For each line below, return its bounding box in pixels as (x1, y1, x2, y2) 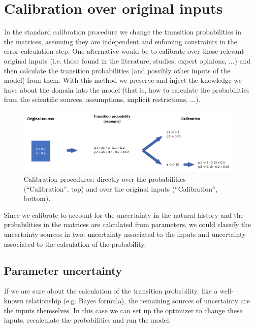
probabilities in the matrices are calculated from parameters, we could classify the (4, 219, 251, 230)
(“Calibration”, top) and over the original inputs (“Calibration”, (24, 183, 218, 194)
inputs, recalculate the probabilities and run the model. (4, 315, 171, 325)
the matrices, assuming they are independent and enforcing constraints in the (4, 36, 237, 46)
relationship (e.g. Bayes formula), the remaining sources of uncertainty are (26, 295, 250, 305)
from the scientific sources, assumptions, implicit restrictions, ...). (4, 94, 200, 104)
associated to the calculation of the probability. (4, 238, 146, 249)
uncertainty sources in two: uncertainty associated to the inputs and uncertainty (4, 229, 246, 239)
